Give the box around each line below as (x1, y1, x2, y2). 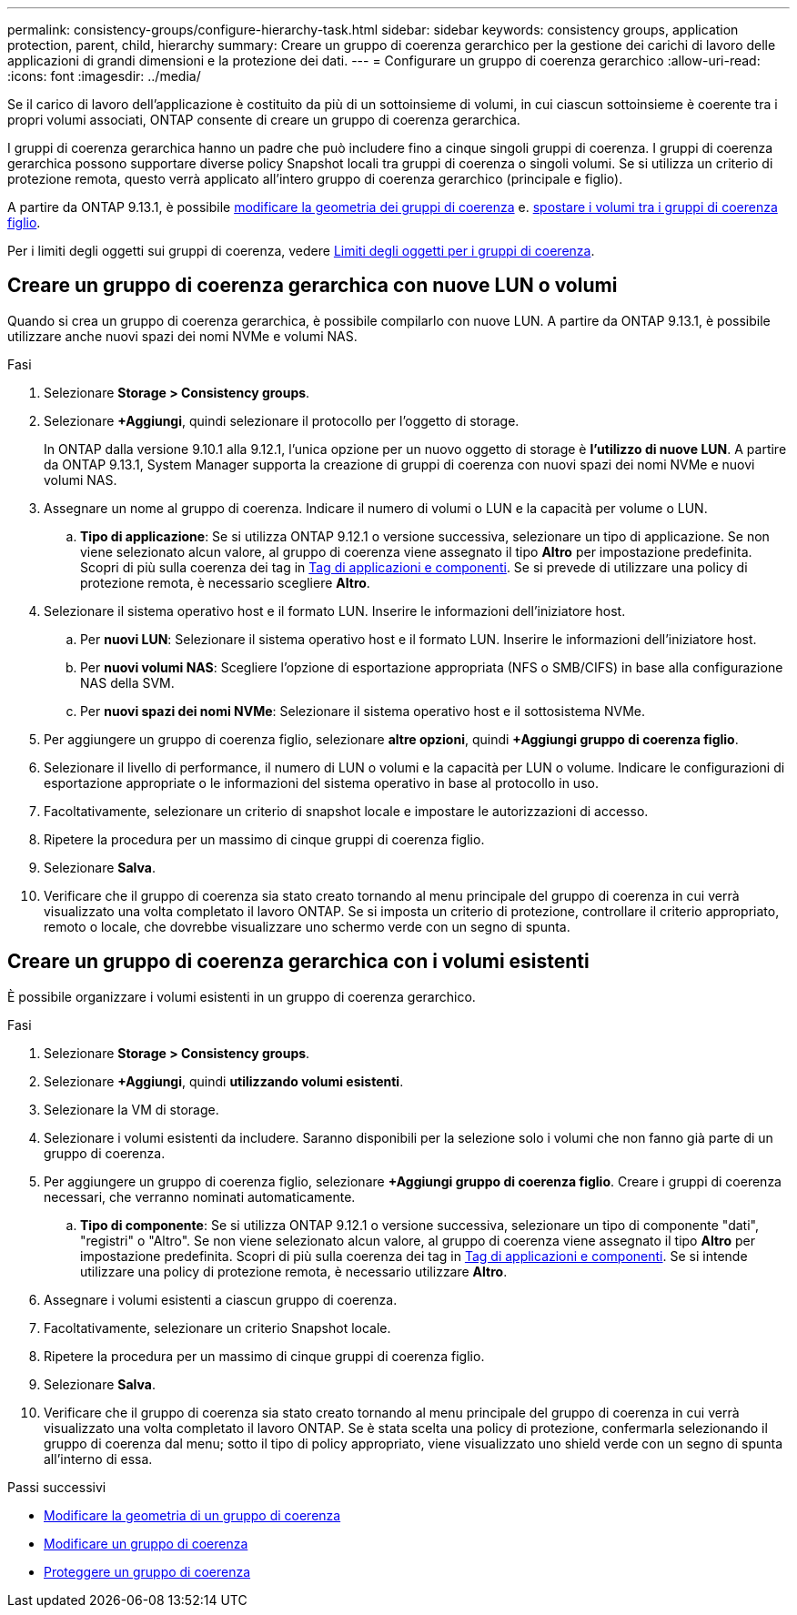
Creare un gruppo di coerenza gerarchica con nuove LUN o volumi (7, 274, 618, 298)
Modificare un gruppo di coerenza (44, 1535, 248, 1551)
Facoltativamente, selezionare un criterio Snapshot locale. (44, 1319, 391, 1336)
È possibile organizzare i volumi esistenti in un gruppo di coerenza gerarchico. (7, 988, 476, 1004)
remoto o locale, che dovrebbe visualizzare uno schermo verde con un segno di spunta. (44, 918, 570, 934)
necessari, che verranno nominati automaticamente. (44, 1188, 356, 1205)
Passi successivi (7, 1479, 106, 1495)
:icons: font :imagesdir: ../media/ (7, 68, 201, 84)
